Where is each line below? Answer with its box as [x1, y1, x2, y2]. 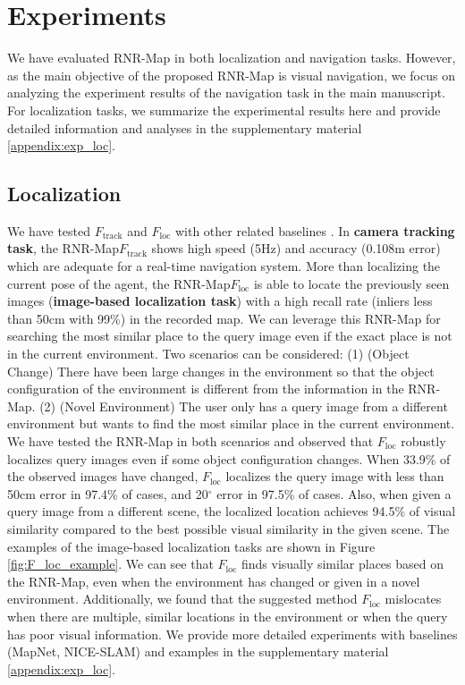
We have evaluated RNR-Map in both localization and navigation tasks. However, [7, 48, 456, 67]
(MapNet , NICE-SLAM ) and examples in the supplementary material [7, 642, 389, 661]
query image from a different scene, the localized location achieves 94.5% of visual [7, 502, 456, 520]
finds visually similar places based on [241, 554, 444, 573]
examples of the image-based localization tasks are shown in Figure [7, 537, 376, 555]
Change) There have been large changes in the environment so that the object [7, 361, 435, 380]
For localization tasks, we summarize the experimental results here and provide [7, 100, 441, 119]
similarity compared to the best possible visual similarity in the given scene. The [7, 519, 450, 537]
